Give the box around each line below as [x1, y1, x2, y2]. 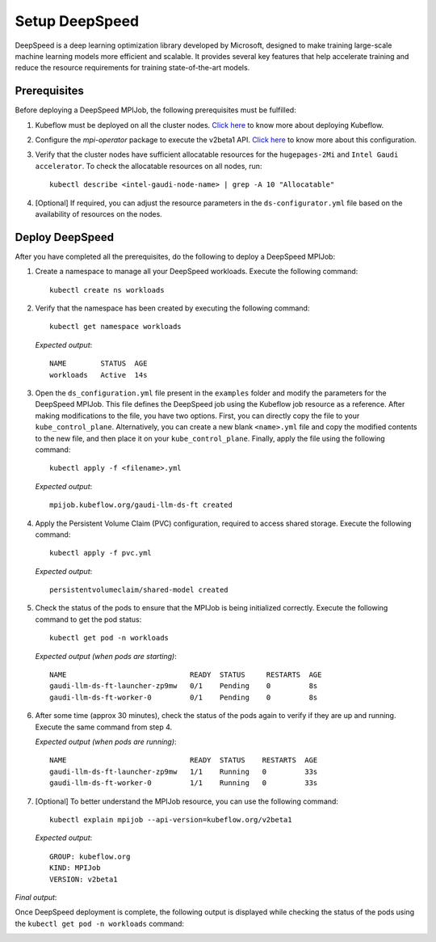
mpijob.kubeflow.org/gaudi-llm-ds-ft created [49, 501, 233, 509]
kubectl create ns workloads [49, 285, 165, 294]
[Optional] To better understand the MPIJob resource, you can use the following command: [35, 796, 339, 806]
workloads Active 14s [49, 370, 148, 379]
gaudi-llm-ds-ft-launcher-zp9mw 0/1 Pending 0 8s [49, 682, 318, 691]
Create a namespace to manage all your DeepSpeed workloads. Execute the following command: [35, 267, 358, 277]
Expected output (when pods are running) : [35, 737, 177, 746]
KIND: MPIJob [49, 864, 101, 872]
